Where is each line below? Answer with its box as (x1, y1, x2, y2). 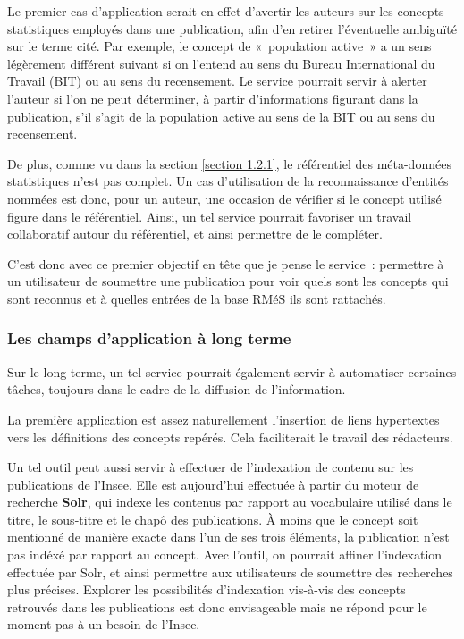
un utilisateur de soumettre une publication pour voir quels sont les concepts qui (7, 272, 449, 290)
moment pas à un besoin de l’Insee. (7, 615, 200, 634)
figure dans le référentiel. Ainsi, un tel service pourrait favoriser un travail (7, 206, 412, 225)
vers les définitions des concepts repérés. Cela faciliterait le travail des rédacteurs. (7, 427, 453, 446)
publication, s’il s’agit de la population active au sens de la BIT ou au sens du (7, 106, 435, 125)
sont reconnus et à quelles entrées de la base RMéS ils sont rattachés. (7, 289, 386, 307)
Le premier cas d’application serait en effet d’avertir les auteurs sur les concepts (7, 2, 444, 20)
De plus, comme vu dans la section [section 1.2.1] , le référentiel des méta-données (7, 154, 451, 172)
